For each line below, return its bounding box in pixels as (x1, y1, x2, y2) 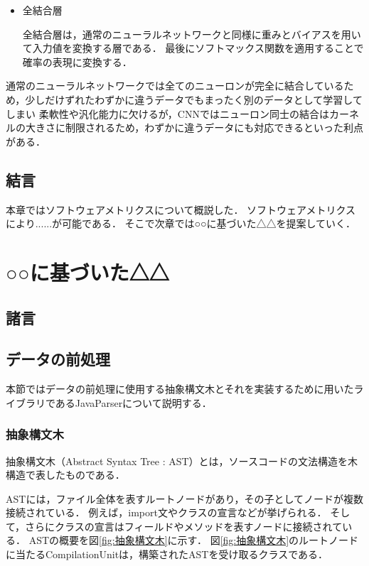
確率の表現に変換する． (22, 54, 132, 69)
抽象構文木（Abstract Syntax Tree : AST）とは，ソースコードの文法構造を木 (6, 453, 358, 468)
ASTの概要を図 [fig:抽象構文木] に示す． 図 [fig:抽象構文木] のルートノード (28, 533, 359, 548)
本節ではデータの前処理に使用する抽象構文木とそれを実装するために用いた (6, 381, 354, 396)
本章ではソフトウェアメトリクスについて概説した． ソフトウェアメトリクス (6, 202, 355, 217)
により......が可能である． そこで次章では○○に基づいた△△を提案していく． (6, 216, 356, 231)
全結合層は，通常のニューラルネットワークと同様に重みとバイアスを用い (22, 26, 361, 41)
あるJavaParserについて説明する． (55, 395, 212, 410)
